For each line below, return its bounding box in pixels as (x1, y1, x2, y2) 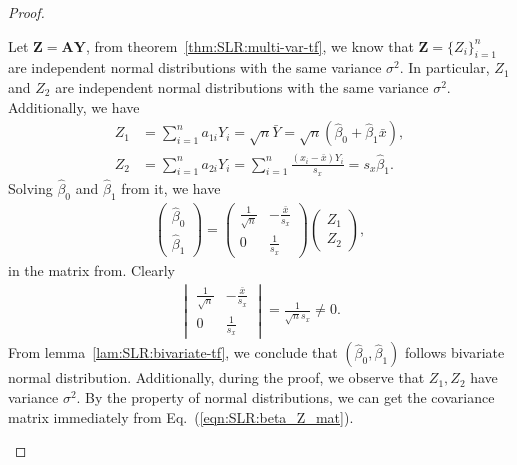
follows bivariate (404, 342, 505, 363)
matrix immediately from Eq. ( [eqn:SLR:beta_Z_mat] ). (8, 406, 354, 427)
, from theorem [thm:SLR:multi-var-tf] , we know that (85, 35, 414, 56)
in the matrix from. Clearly (8, 259, 175, 280)
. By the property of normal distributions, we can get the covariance (76, 386, 495, 407)
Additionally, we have (8, 96, 140, 117)
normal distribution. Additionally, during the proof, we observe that (8, 367, 425, 388)
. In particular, (399, 57, 490, 78)
